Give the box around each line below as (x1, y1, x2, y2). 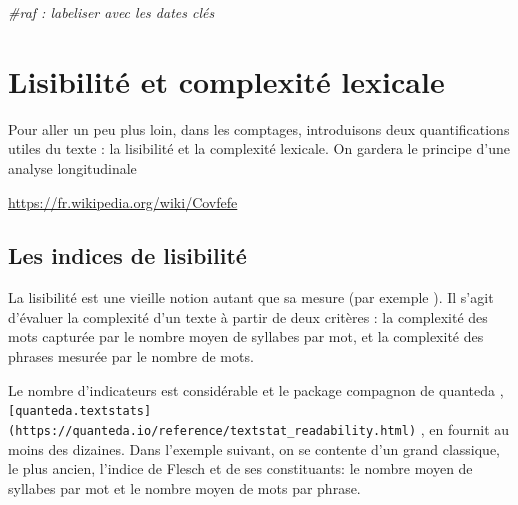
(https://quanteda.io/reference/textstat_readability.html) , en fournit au (8, 418, 510, 439)
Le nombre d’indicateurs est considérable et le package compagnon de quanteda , (8, 379, 504, 400)
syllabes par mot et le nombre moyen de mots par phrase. (8, 477, 361, 498)
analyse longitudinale (8, 157, 137, 178)
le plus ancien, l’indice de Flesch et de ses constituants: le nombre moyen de (8, 458, 473, 479)
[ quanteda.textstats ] (8, 404, 152, 419)
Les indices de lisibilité (8, 240, 247, 271)
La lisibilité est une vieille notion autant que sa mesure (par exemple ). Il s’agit (8, 287, 494, 308)
